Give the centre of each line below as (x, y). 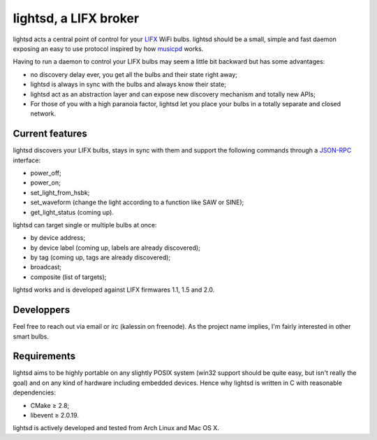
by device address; (58, 238)
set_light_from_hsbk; (60, 192)
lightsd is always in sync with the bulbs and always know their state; (128, 85)
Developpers (41, 310)
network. (43, 114)
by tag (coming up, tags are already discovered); (101, 257)
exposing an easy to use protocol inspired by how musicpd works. (108, 48)
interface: (27, 160)
